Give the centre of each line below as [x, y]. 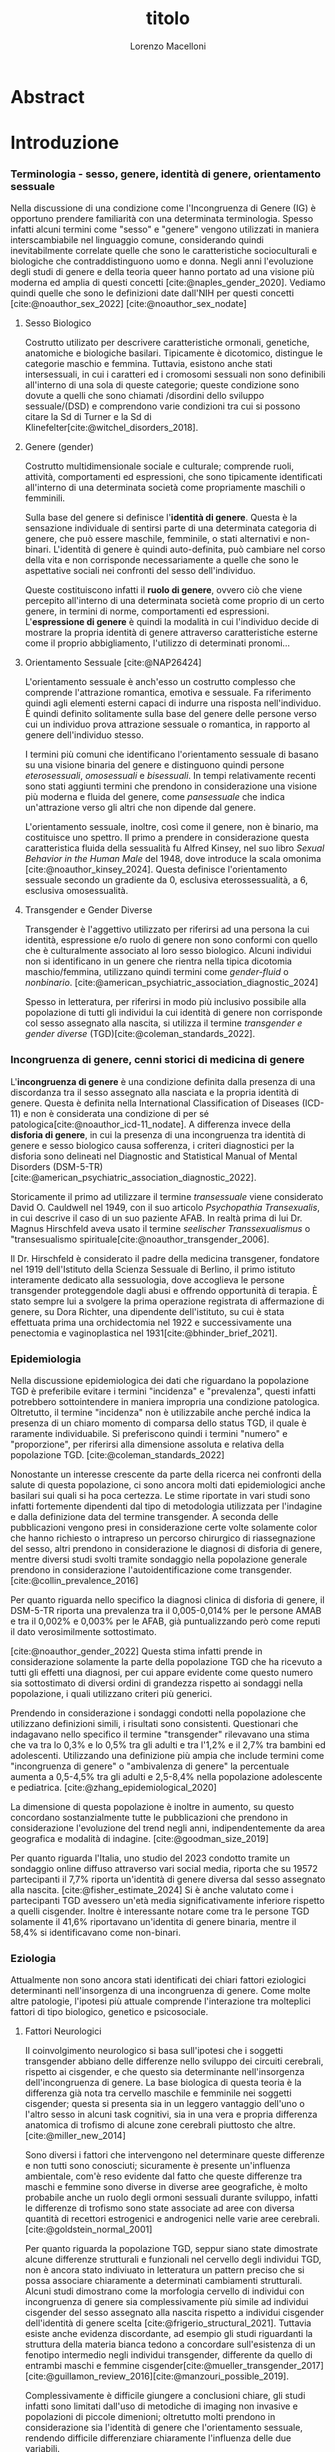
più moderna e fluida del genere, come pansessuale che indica [154, 797]
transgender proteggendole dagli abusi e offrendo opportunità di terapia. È [164, 1290]
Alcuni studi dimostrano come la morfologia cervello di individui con [164, 2291]
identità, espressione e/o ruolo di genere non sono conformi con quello [171, 940]
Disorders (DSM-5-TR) [56, 1166]
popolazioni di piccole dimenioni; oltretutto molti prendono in [150, 2417]
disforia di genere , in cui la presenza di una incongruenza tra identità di [158, 1134]
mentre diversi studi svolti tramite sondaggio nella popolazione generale [159, 1559]
